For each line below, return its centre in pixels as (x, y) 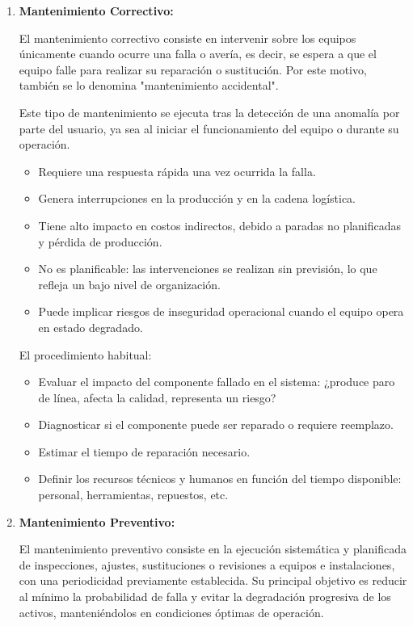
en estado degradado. (91, 327)
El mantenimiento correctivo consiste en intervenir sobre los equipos (188, 38)
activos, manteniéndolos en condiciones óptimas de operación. (171, 612)
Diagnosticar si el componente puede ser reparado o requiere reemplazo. (216, 424)
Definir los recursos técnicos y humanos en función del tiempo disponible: (220, 479)
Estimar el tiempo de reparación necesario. (144, 451)
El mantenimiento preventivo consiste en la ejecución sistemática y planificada (213, 549)
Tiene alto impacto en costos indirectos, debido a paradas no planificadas (220, 225)
